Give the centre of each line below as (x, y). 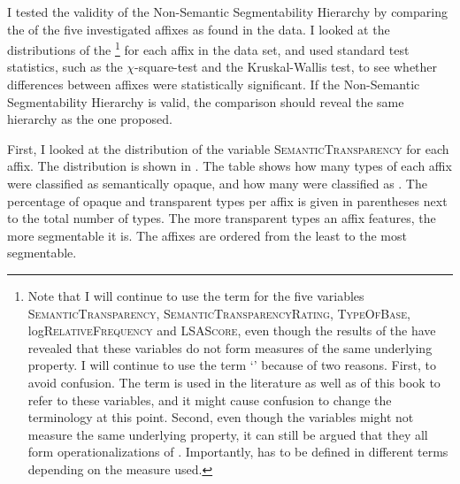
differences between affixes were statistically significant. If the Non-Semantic (214, 85)
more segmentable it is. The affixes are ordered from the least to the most (207, 235)
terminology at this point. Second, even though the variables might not (221, 417)
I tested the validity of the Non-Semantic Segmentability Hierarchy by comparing (227, 12)
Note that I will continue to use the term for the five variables (196, 295)
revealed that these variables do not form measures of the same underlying (230, 347)
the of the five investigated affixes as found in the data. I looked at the (199, 29)
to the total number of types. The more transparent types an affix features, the (222, 218)
